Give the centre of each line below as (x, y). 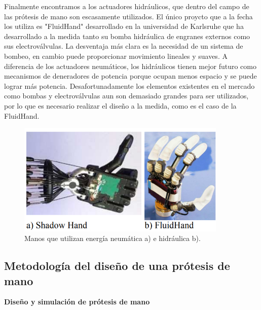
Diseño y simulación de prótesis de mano (77, 302)
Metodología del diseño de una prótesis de (117, 266)
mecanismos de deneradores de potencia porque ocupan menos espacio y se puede (130, 76)
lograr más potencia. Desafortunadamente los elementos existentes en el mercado (129, 85)
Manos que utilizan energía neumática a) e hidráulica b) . (113, 238)
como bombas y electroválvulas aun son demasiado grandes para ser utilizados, (126, 96)
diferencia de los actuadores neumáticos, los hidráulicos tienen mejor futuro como (130, 66)
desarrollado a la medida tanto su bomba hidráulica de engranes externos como (127, 36)
